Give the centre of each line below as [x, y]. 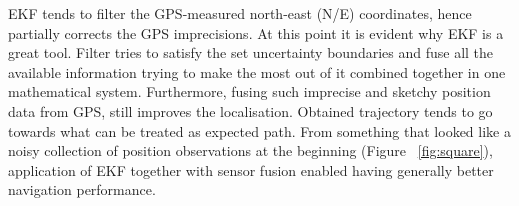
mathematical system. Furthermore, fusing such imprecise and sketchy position [249, 91]
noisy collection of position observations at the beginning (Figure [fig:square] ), [250, 150]
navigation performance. [82, 189]
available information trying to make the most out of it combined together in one [257, 71]
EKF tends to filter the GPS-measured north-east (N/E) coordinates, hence [240, 13]
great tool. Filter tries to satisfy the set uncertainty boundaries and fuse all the [251, 52]
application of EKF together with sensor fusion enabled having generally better [251, 169]
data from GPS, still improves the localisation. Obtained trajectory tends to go [250, 110]
